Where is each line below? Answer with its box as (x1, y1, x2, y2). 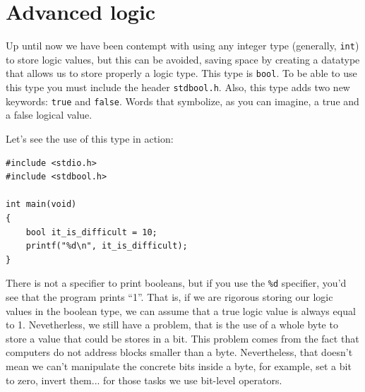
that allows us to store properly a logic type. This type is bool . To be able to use (6, 66, 357, 81)
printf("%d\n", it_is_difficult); (25, 241, 188, 251)
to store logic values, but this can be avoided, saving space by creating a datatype (6, 52, 360, 66)
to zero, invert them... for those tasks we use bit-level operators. (6, 372, 282, 387)
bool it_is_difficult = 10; (25, 227, 157, 237)
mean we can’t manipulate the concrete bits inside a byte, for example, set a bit (6, 358, 352, 373)
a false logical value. (6, 107, 92, 122)
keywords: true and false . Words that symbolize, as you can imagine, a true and (6, 93, 359, 108)
